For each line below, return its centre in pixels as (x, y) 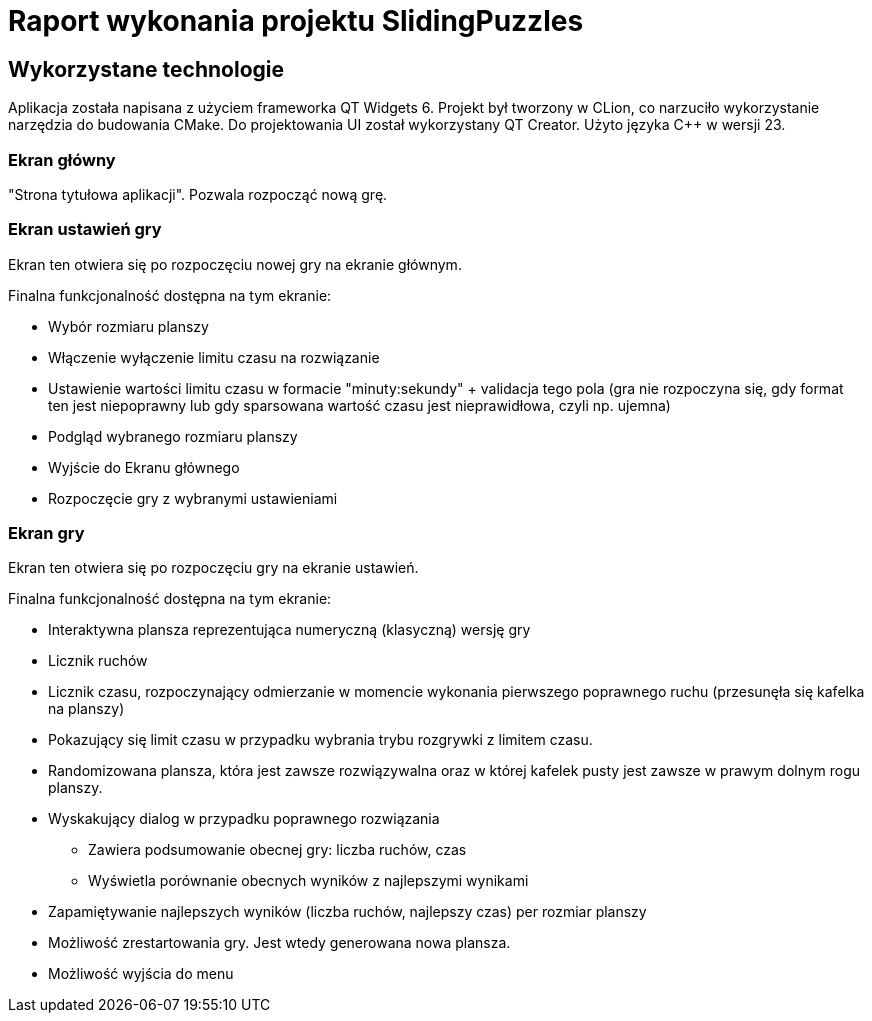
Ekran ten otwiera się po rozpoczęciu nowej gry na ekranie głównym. (235, 264)
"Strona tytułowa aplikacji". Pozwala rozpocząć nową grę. (198, 194)
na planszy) (86, 709)
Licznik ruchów (98, 661)
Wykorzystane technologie (146, 69)
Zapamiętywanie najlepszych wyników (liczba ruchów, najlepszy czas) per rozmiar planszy (347, 912)
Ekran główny (62, 159)
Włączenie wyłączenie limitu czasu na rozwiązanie (214, 357)
